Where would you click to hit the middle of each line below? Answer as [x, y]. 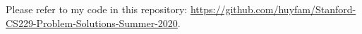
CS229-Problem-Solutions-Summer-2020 [92, 23]
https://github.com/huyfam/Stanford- [273, 9]
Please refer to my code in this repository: [97, 9]
